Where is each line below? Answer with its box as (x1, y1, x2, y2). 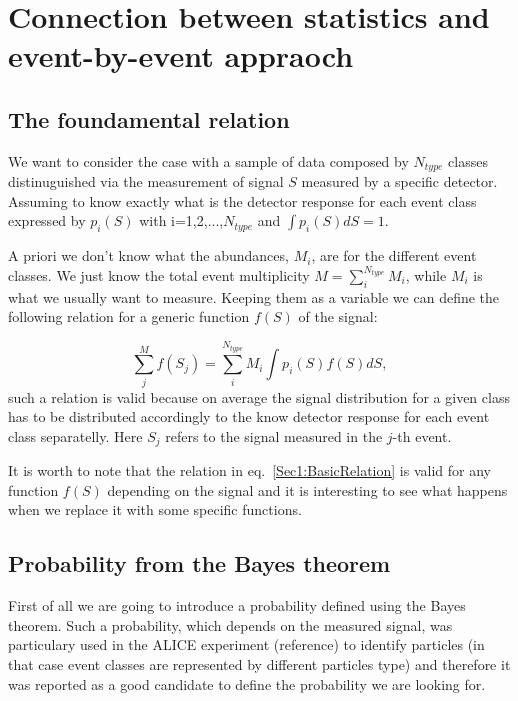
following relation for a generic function (8, 306, 250, 327)
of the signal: (298, 306, 378, 327)
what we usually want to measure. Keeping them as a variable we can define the (8, 286, 500, 307)
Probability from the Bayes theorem (8, 548, 391, 579)
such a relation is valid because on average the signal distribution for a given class (8, 386, 510, 407)
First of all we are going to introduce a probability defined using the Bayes (8, 595, 466, 616)
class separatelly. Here (8, 425, 143, 446)
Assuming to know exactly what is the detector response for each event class (8, 190, 477, 211)
